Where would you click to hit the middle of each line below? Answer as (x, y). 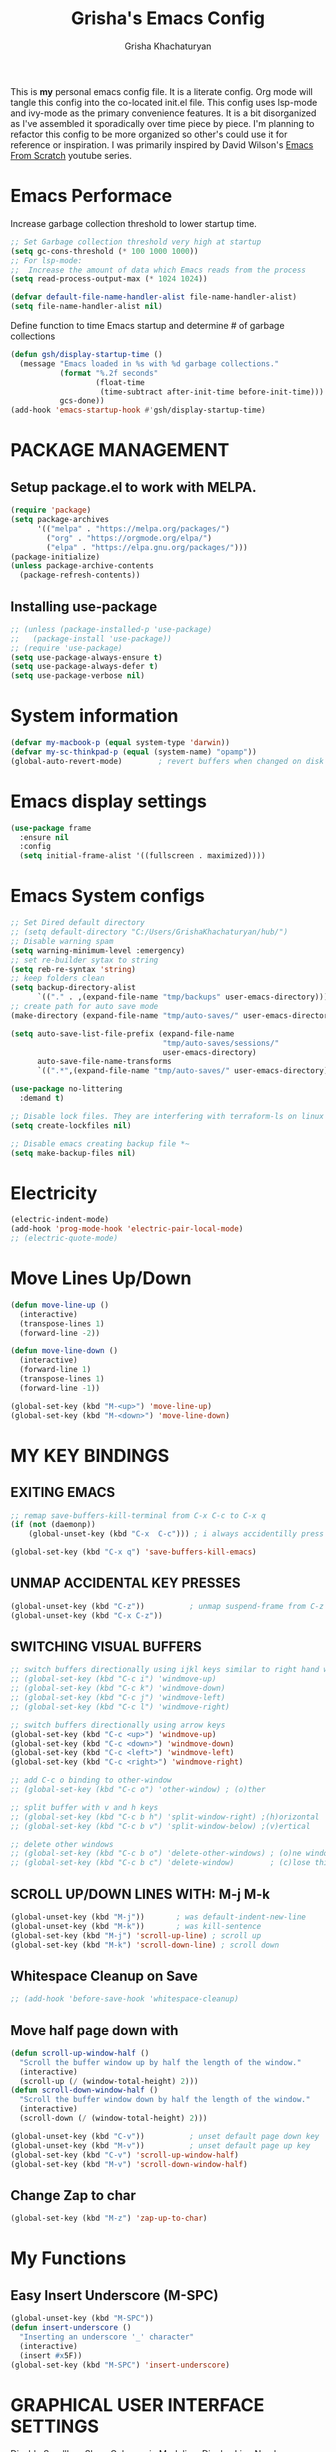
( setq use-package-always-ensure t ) (86, 657)
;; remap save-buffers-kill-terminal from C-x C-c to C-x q (138, 1515)
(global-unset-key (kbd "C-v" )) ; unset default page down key (165, 2136)
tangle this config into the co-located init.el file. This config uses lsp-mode (164, 102)
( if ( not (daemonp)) (53, 1525)
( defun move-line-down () (64, 1351)
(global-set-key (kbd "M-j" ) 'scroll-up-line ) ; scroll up (136, 1935)
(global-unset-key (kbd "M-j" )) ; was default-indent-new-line (158, 1917)
